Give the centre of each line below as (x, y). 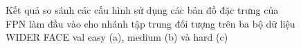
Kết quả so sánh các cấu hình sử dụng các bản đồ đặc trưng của (142, 10)
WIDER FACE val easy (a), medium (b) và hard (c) (117, 37)
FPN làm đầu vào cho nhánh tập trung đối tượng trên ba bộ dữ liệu (150, 23)
